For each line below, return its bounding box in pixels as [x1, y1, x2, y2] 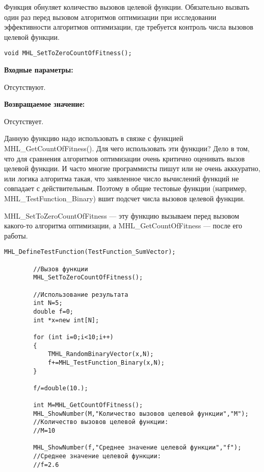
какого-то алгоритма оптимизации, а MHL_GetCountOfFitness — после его [4, 220, 243, 231]
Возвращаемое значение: [4, 99, 85, 109]
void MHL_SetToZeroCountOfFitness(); [4, 50, 132, 57]
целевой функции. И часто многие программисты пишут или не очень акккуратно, [4, 163, 260, 174]
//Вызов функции [33, 265, 88, 273]
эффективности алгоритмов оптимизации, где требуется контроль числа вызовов [4, 21, 253, 32]
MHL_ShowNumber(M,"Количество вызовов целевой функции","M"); [33, 410, 249, 417]
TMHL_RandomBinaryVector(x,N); [47, 350, 154, 358]
